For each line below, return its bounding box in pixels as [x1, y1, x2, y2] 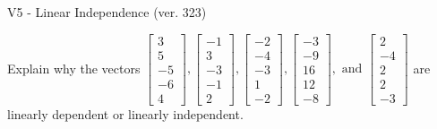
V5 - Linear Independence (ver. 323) [7, 3, 207, 21]
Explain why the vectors [7, 58, 141, 77]
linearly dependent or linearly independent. [7, 104, 244, 123]
